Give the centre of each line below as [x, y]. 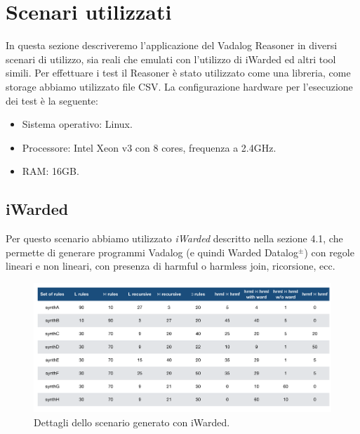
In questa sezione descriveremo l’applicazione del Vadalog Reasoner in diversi [172, 45]
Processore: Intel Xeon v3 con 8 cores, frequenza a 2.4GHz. [149, 147]
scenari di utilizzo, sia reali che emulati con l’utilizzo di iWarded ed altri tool [171, 59]
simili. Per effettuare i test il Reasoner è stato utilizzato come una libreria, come [178, 73]
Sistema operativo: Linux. [77, 124]
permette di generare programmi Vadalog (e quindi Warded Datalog [152, 252]
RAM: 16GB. [51, 171]
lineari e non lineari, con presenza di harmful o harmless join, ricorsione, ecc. [171, 266]
